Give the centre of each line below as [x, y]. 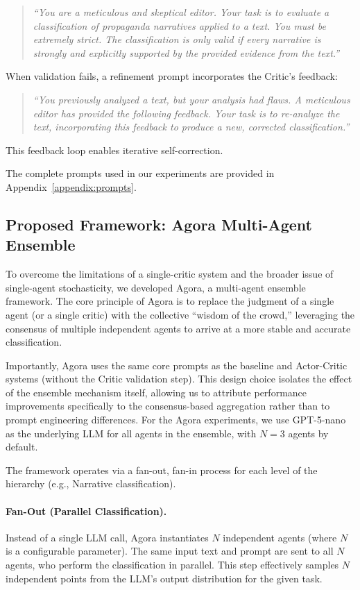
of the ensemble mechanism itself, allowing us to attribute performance [156, 392]
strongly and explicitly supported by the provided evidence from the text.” [186, 52]
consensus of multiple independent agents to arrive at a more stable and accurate [178, 328]
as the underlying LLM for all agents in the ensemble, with [131, 433]
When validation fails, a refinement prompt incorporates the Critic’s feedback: [172, 76]
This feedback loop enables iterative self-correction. [114, 150]
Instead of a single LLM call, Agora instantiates [107, 537]
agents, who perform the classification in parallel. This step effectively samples [172, 565]
